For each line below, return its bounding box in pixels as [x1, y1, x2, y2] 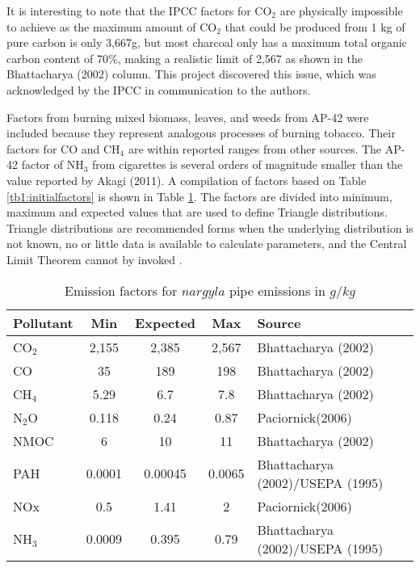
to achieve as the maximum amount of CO [6, 18, 217, 35]
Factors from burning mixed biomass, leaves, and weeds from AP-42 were [6, 108, 369, 125]
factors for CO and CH [6, 140, 120, 157]
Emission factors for [65, 280, 178, 300]
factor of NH [21, 156, 84, 173]
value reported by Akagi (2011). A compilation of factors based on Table [6, 171, 367, 188]
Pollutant [13, 313, 73, 332]
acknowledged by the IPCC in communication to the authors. [6, 81, 311, 98]
